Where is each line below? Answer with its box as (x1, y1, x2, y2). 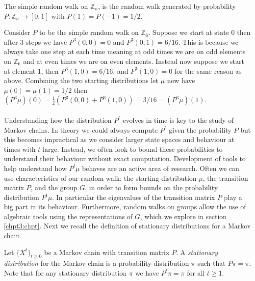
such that (197, 258, 226, 268)
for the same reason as (174, 65, 242, 76)
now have (167, 75, 195, 85)
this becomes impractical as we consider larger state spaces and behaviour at (4, 134, 235, 144)
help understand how (4, 163, 67, 173)
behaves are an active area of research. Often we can (82, 163, 239, 173)
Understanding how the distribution (4, 114, 112, 125)
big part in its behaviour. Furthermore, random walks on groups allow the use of (4, 201, 246, 212)
